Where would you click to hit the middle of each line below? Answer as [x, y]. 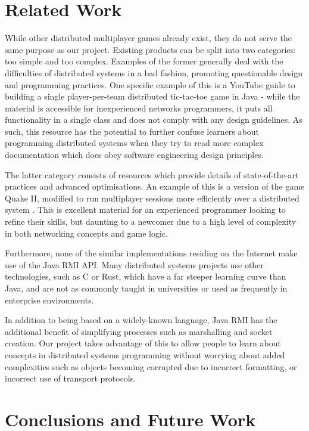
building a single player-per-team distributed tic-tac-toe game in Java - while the [152, 96]
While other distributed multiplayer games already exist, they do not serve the [148, 38]
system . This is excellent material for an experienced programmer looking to [145, 210]
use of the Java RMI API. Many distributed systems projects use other [134, 264]
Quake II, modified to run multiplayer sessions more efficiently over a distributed [152, 198]
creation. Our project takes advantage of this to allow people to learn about [143, 343]
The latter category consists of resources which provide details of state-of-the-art [152, 174]
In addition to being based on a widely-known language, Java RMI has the [141, 320]
